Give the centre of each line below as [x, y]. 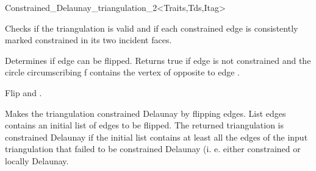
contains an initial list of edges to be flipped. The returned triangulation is [145, 125]
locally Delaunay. [37, 160]
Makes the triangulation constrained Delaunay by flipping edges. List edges [145, 113]
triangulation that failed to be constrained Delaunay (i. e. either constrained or [153, 149]
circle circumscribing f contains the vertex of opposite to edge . [122, 72]
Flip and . [23, 92]
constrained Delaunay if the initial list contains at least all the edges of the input [156, 137]
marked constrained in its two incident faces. [88, 40]
